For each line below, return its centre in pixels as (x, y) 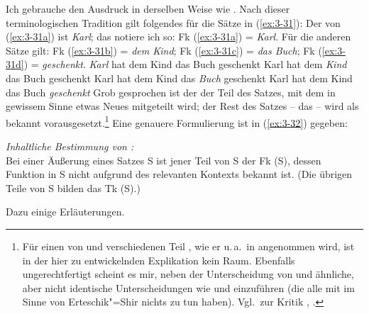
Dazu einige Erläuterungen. (65, 212)
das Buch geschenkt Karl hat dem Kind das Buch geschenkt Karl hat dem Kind (179, 78)
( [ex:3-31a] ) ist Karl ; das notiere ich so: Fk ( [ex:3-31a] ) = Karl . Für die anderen (178, 37)
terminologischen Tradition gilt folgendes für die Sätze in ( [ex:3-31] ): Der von (173, 22)
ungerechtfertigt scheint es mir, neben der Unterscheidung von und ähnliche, (188, 274)
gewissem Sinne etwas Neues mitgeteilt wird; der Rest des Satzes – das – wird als (182, 106)
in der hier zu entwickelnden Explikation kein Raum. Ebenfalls (159, 260)
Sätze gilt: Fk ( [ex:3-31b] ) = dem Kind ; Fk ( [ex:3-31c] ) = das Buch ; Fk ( (164, 50)
